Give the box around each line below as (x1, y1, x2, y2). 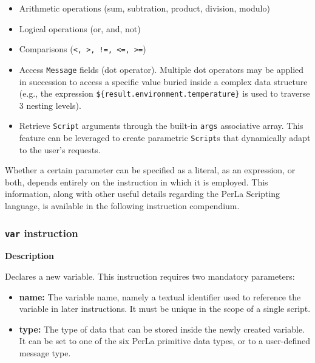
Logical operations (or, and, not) (19, 22, 141, 35)
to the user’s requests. (19, 143, 101, 156)
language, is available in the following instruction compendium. (5, 199, 240, 212)
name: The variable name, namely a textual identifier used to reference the (19, 290, 301, 303)
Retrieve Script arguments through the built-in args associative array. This (19, 119, 303, 132)
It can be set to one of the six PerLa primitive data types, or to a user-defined (19, 334, 310, 347)
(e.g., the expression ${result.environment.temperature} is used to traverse (19, 87, 310, 100)
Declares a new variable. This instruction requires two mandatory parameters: (5, 270, 295, 282)
